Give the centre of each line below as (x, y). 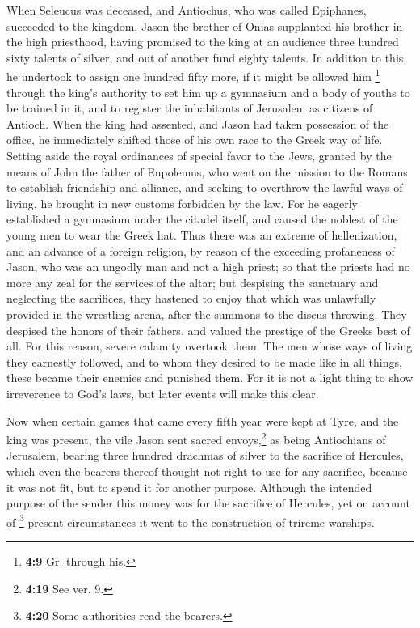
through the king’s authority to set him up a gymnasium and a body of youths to (208, 92)
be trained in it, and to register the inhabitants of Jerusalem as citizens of (190, 108)
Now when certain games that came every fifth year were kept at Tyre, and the (203, 420)
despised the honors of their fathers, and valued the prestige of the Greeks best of (208, 330)
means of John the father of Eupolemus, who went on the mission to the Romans (207, 171)
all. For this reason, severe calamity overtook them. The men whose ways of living (210, 346)
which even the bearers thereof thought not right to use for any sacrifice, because (207, 471)
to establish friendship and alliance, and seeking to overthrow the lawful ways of (205, 187)
